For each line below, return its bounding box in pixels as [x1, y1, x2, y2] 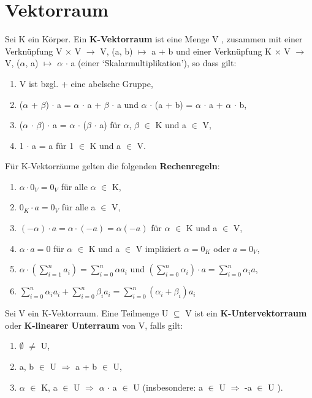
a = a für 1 [32, 139, 74, 151]
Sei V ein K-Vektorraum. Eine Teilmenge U [5, 307, 169, 320]
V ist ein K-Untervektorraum [185, 307, 307, 320]
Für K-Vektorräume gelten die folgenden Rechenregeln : [5, 159, 220, 172]
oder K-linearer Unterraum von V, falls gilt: [5, 318, 183, 331]
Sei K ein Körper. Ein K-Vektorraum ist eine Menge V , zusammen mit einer [5, 33, 303, 45]
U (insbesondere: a [133, 380, 204, 393]
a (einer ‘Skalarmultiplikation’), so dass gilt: [70, 56, 237, 69]
